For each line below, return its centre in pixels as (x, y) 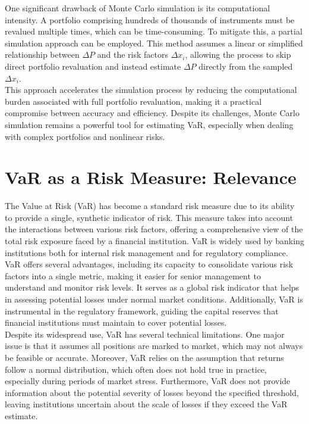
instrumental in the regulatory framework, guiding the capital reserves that (142, 311)
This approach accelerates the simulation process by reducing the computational (151, 90)
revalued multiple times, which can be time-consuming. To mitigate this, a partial (154, 31)
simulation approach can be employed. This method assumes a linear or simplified (154, 43)
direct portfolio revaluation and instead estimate (93, 66)
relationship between (42, 54)
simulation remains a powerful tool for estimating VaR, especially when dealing (149, 124)
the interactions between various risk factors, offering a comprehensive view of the (154, 229)
